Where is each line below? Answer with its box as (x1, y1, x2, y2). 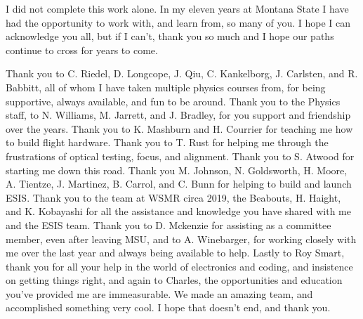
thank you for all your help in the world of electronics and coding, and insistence (6, 259, 353, 273)
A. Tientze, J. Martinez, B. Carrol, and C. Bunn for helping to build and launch (6, 176, 352, 191)
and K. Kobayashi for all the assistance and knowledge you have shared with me (6, 204, 351, 219)
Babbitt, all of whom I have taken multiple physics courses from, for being (6, 79, 326, 94)
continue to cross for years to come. (6, 42, 158, 57)
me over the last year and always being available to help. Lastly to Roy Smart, (6, 245, 345, 260)
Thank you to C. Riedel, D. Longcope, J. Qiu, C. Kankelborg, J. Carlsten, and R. (6, 66, 358, 81)
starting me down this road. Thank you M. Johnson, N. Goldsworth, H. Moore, (6, 162, 348, 177)
